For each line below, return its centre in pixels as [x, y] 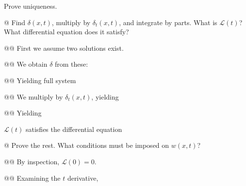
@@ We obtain [26, 64]
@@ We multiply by [33, 96]
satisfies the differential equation [74, 129]
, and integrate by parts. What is [168, 22]
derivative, [83, 178]
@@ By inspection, [32, 161]
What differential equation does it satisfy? [66, 32]
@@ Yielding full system [40, 80]
